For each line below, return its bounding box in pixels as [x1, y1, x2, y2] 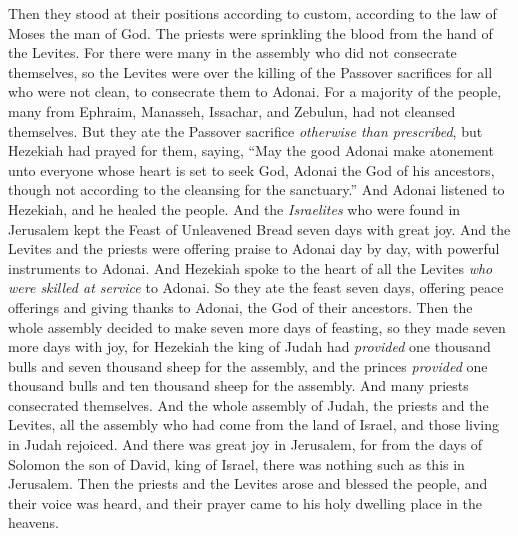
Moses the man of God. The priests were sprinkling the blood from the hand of [8, 22, 493, 43]
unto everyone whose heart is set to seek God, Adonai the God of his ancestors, [8, 159, 495, 180]
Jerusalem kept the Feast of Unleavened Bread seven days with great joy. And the [8, 218, 511, 239]
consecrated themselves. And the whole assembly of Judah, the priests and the [8, 394, 489, 415]
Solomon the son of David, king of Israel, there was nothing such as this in [8, 453, 465, 474]
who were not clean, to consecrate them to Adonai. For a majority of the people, [8, 81, 502, 102]
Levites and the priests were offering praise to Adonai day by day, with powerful [8, 238, 500, 259]
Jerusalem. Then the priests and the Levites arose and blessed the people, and [8, 473, 488, 494]
